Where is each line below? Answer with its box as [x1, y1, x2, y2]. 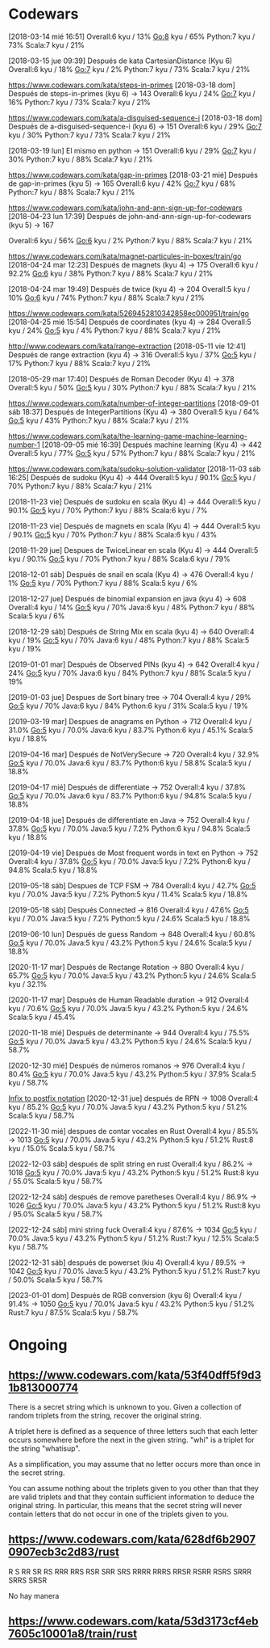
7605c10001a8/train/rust [8, 1627, 138, 1641]
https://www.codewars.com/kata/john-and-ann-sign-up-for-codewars [8, 203, 243, 213]
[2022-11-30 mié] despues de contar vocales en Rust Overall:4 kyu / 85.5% [8, 1126, 260, 1136]
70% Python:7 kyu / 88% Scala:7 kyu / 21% [8, 481, 153, 491]
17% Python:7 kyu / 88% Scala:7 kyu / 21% [8, 358, 152, 368]
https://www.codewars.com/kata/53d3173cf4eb [8, 1614, 259, 1629]
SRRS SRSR [8, 1575, 47, 1585]
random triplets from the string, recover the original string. [8, 1410, 201, 1420]
